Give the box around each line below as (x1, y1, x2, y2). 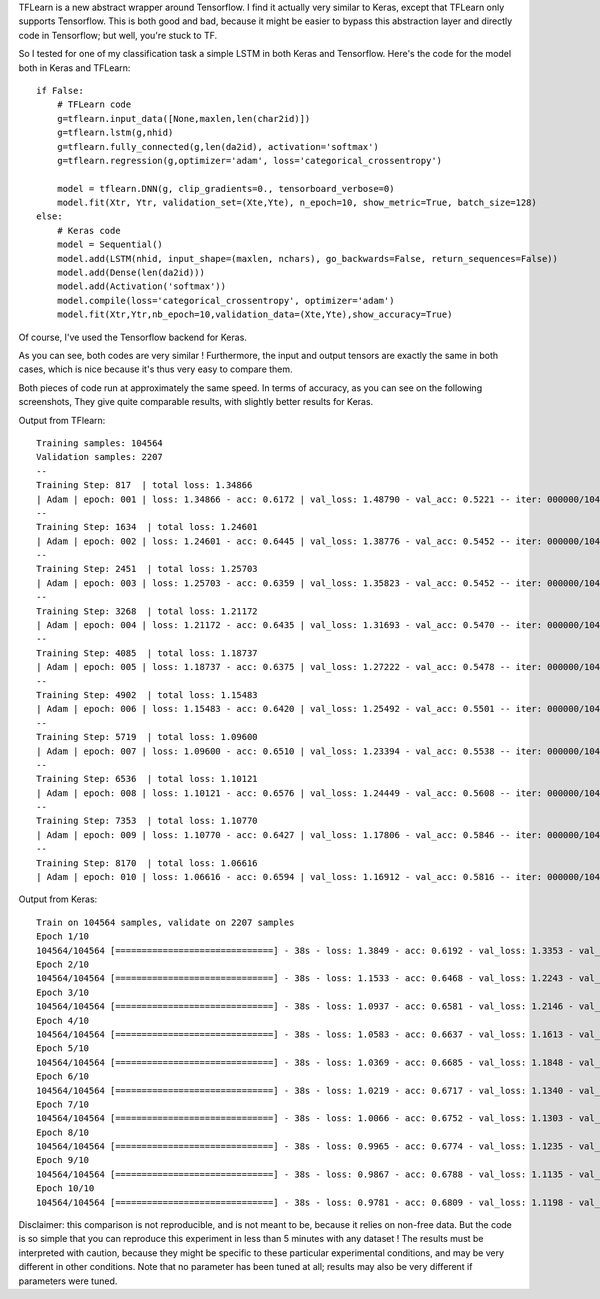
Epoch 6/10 (36, 1071, 90, 1082)
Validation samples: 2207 (36, 451, 164, 463)
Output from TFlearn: (18, 414, 106, 426)
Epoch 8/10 (36, 1126, 90, 1138)
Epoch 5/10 (36, 1043, 90, 1054)
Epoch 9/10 (36, 1155, 90, 1166)
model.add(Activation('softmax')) (56, 281, 227, 292)
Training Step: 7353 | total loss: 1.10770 (36, 815, 259, 827)
